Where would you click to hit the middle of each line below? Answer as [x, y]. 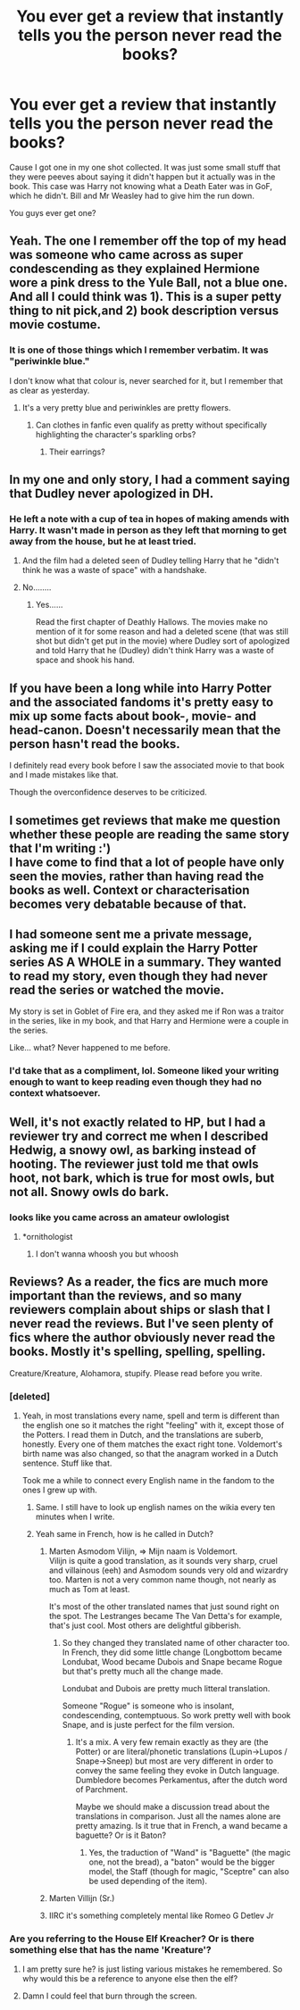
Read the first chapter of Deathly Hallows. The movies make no [152, 622]
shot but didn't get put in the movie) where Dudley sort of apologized [162, 641]
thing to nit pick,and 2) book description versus [144, 311]
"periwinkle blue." [50, 361]
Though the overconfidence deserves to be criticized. [108, 793]
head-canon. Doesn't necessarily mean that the [145, 730]
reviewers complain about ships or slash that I [140, 1310]
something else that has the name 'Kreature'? [110, 1949]
